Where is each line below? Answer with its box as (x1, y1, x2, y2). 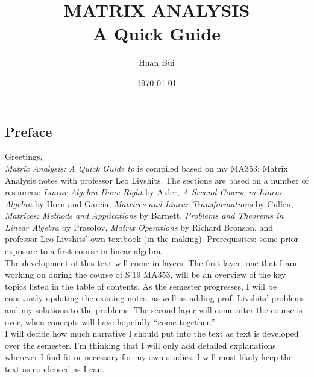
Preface (5, 122, 52, 140)
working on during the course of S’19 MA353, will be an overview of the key (5, 268, 286, 281)
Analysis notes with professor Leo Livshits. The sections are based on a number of (5, 173, 309, 186)
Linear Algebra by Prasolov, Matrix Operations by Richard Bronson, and (5, 220, 274, 233)
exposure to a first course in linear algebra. (5, 245, 163, 257)
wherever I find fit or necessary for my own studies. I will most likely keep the (5, 351, 293, 363)
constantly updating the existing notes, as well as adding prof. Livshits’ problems (5, 291, 305, 304)
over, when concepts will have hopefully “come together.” (5, 315, 215, 328)
